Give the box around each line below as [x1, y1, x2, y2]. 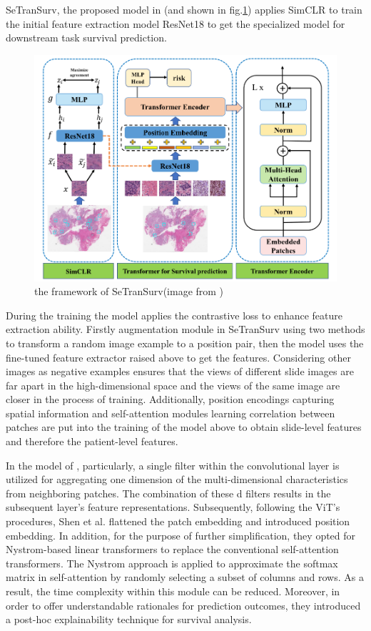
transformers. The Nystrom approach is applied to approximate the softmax [6, 555, 338, 570]
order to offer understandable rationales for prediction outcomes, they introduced [6, 597, 361, 612]
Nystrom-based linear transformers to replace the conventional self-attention [6, 542, 339, 557]
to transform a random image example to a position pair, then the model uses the [6, 335, 364, 350]
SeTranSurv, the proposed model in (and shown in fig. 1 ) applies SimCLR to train [6, 2, 362, 16]
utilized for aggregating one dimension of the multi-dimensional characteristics [6, 472, 348, 487]
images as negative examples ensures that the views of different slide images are [6, 364, 354, 379]
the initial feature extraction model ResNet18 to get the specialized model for [6, 16, 345, 31]
